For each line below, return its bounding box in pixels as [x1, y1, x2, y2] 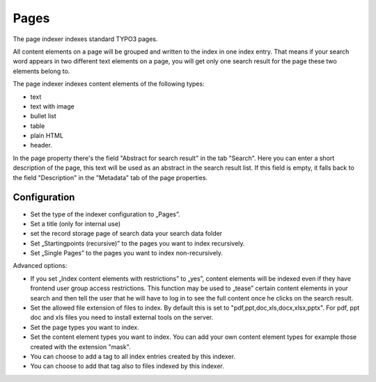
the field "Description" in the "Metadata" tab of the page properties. [13, 173, 208, 182]
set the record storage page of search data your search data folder [30, 230, 223, 238]
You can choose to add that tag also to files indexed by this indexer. [30, 362, 224, 370]
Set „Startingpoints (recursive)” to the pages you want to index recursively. [30, 239, 245, 247]
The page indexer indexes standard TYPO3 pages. [13, 35, 158, 43]
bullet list [30, 112, 57, 120]
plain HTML [30, 132, 64, 140]
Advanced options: [13, 262, 68, 270]
